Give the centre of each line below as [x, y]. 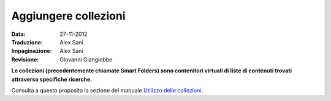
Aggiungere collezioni [68, 16]
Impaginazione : [32, 51]
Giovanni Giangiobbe [86, 59]
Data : [18, 34]
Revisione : [25, 59]
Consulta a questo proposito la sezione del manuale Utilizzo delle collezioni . [107, 90]
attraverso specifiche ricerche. [52, 79]
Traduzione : [27, 42]
